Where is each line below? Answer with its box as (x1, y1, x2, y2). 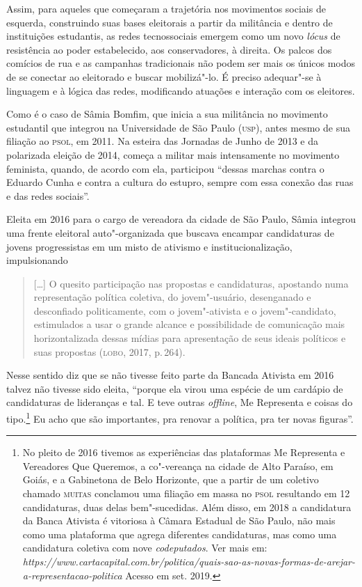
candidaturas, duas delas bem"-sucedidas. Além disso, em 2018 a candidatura (22, 499, 352, 514)
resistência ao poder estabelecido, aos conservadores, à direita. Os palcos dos (6, 42, 332, 56)
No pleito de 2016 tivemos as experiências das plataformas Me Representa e (22, 445, 345, 460)
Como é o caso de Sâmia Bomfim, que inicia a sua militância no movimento (6, 107, 328, 121)
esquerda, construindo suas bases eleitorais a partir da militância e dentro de (6, 15, 333, 29)
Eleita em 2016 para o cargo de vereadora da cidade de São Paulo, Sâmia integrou (6, 212, 356, 226)
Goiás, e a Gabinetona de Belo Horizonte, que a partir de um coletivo (22, 472, 319, 487)
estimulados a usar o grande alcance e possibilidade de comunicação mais (33, 317, 345, 331)
